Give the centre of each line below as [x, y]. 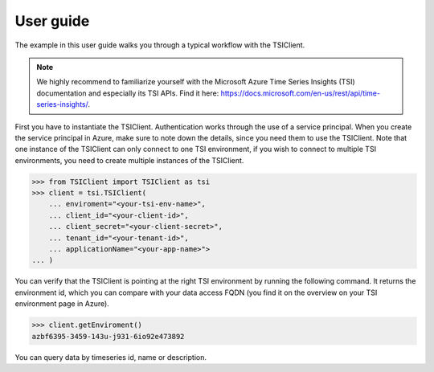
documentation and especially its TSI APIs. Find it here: [128, 93]
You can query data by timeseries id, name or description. [111, 357]
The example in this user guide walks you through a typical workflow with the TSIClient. [160, 45]
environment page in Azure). [62, 304]
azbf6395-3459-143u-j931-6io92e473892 [108, 336]
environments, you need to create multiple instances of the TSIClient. [129, 160]
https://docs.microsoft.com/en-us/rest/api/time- [301, 93]
